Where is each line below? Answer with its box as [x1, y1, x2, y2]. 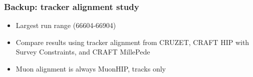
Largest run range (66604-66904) [16, 20, 116, 30]
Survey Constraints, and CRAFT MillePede [16, 46, 150, 57]
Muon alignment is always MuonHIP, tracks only [16, 63, 166, 73]
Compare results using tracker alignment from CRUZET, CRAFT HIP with [16, 36, 249, 47]
